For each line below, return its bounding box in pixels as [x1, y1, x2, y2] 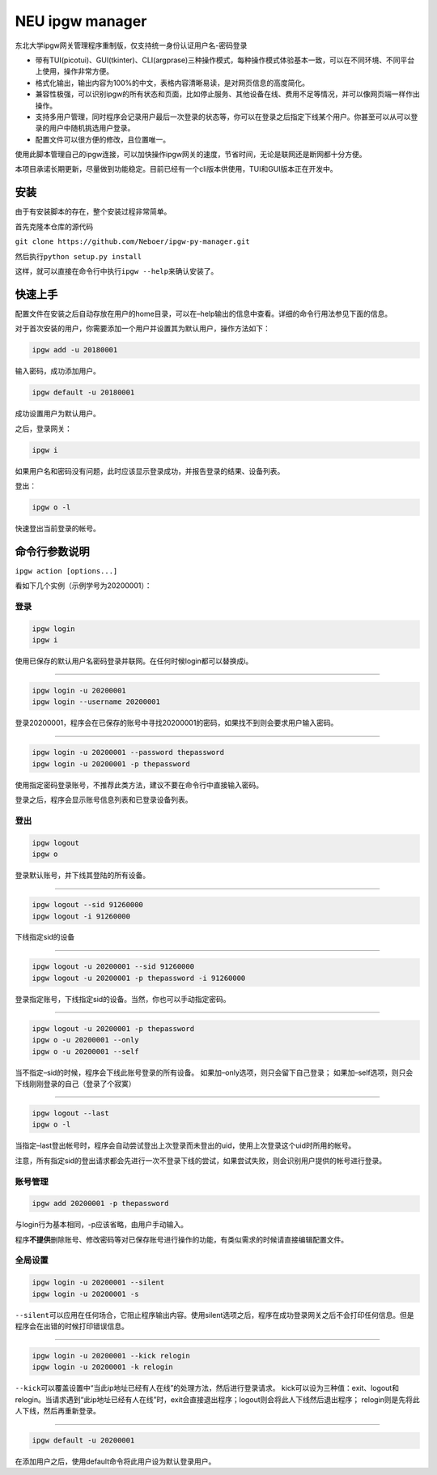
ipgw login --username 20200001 [32, 697, 161, 706]
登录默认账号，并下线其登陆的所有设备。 [15, 871, 150, 880]
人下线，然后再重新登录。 [15, 1406, 100, 1416]
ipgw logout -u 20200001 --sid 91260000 [32, 962, 194, 971]
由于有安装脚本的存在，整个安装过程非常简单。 [15, 207, 172, 216]
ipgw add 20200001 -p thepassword [32, 1199, 169, 1209]
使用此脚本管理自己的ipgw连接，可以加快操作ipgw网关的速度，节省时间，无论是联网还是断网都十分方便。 [15, 150, 367, 160]
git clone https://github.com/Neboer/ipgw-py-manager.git [15, 237, 250, 246]
